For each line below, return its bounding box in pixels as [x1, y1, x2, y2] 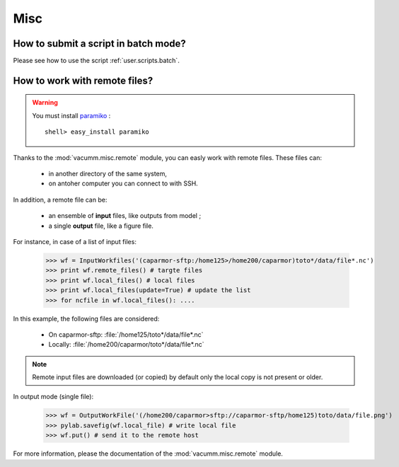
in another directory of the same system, [48, 170, 168, 178]
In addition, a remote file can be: [13, 195, 108, 204]
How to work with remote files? [13, 74, 154, 86]
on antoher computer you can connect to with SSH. [48, 179, 198, 188]
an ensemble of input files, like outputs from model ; [48, 212, 202, 220]
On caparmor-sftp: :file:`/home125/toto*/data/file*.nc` [48, 330, 204, 339]
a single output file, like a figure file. [48, 221, 154, 230]
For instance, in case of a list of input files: [13, 237, 137, 246]
